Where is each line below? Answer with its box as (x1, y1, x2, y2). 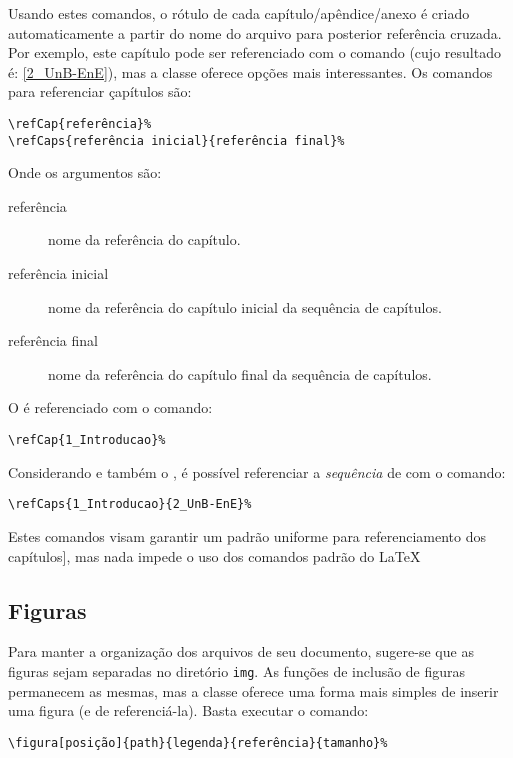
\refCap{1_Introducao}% (8, 433, 166, 448)
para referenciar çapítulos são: (8, 81, 192, 102)
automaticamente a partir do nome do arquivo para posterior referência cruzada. (8, 22, 502, 43)
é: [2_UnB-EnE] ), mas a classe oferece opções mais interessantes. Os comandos (8, 61, 493, 82)
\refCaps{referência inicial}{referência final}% (8, 133, 345, 148)
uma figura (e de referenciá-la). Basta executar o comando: (8, 700, 369, 721)
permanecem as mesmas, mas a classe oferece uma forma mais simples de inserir (8, 680, 499, 701)
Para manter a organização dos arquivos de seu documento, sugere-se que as (8, 641, 474, 662)
